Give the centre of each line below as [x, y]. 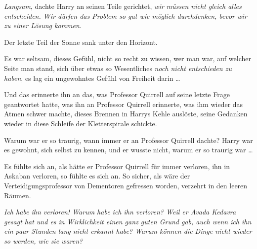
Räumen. [18, 195]
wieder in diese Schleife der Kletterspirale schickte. [81, 123]
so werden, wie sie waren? [43, 240]
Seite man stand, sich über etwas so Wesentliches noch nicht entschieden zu [118, 68]
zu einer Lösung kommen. [43, 25]
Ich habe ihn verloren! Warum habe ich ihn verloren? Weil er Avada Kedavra [120, 212]
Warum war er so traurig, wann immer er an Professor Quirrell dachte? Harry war [128, 140]
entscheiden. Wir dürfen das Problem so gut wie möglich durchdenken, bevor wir [126, 16]
